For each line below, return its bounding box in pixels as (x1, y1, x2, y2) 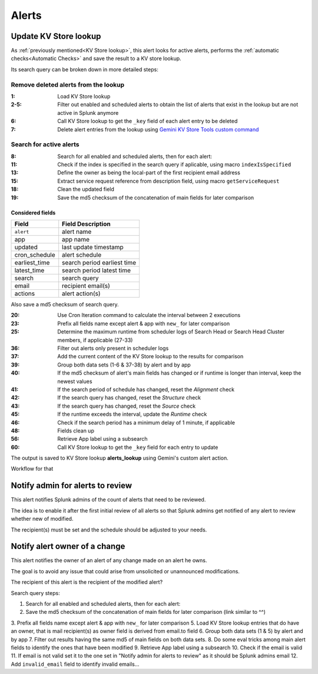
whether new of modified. (11, 516, 74, 523)
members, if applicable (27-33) (57, 336, 133, 343)
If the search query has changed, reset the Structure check (57, 394, 201, 401)
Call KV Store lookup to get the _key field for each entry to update (57, 444, 218, 451)
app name (62, 236, 90, 244)
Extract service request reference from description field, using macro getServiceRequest (57, 177, 280, 184)
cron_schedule (14, 251, 55, 259)
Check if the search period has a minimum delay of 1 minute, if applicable (57, 419, 236, 426)
